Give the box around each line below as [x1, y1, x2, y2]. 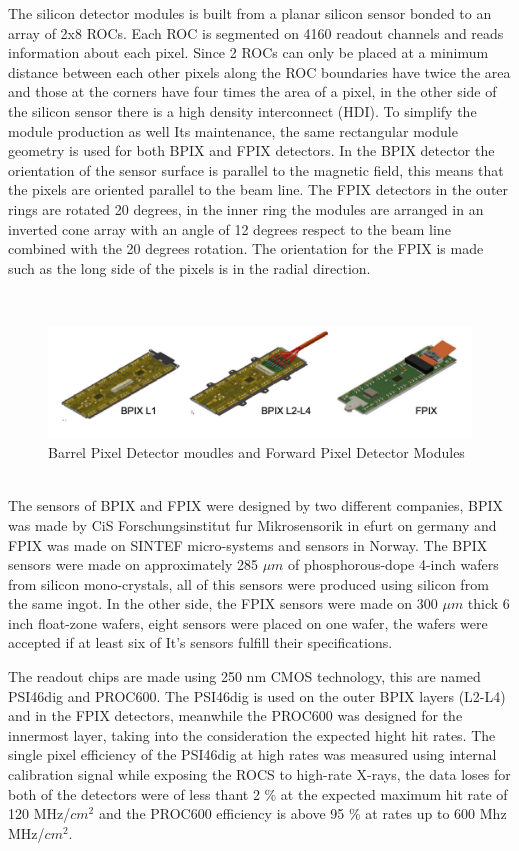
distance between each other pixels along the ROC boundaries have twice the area [8, 61, 511, 82]
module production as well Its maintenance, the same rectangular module [8, 120, 458, 141]
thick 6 [467, 593, 510, 614]
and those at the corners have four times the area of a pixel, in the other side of [8, 81, 497, 102]
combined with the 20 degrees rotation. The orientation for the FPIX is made [8, 238, 484, 259]
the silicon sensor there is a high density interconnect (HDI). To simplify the [8, 100, 477, 121]
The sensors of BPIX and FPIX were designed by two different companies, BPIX [8, 495, 504, 516]
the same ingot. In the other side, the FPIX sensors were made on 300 [8, 593, 438, 614]
